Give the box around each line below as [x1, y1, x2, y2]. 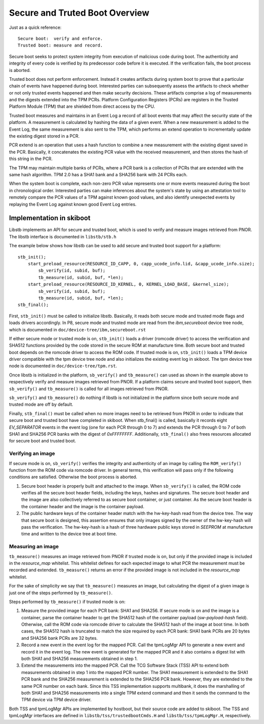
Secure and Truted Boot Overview [9, 7, 150, 18]
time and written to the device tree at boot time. [21, 531, 117, 537]
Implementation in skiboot [9, 214, 90, 222]
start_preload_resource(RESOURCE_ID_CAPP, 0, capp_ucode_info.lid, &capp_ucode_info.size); [27, 261, 255, 266]
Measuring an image [9, 543, 59, 550]
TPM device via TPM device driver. [21, 697, 92, 702]
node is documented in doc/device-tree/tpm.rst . [9, 363, 117, 369]
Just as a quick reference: [9, 24, 62, 30]
